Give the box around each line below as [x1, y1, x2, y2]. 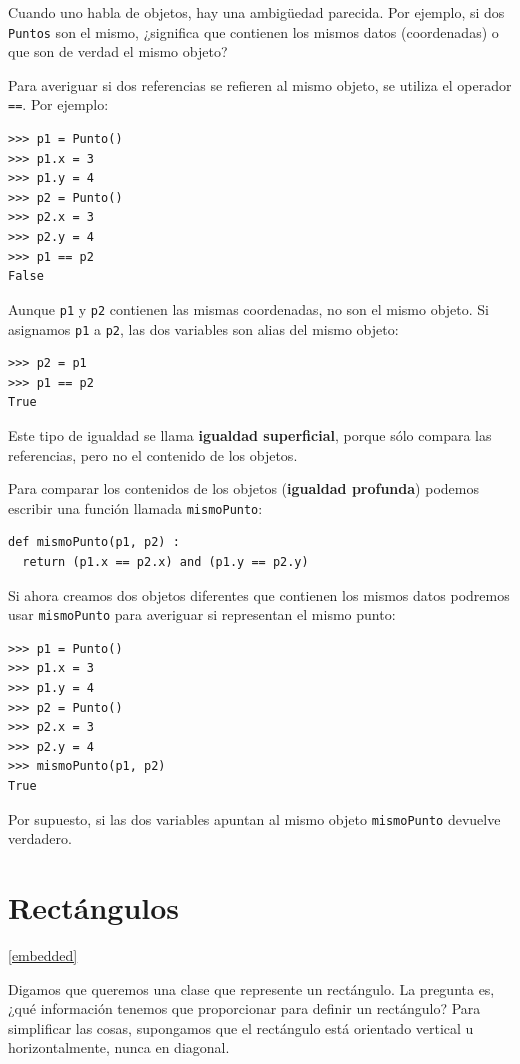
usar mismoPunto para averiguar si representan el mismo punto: [8, 604, 396, 625]
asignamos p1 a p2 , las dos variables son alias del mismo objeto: [8, 318, 399, 339]
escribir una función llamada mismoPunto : [8, 497, 263, 518]
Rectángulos [8, 887, 180, 927]
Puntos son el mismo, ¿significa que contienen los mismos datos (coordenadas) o [8, 21, 499, 42]
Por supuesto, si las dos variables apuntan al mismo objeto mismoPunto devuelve [8, 808, 501, 829]
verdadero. [8, 828, 72, 849]
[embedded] [8, 944, 78, 965]
